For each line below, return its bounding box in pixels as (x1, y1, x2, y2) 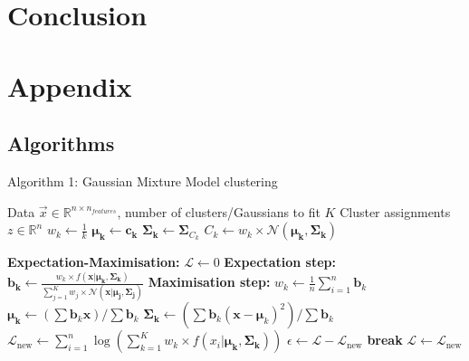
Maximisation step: (148, 272, 271, 291)
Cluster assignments (340, 202, 451, 221)
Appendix (7, 67, 132, 104)
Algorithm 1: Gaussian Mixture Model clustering (7, 171, 278, 190)
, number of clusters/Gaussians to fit (117, 202, 321, 221)
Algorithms (7, 129, 115, 157)
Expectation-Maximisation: (7, 252, 180, 271)
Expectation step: (224, 252, 336, 271)
